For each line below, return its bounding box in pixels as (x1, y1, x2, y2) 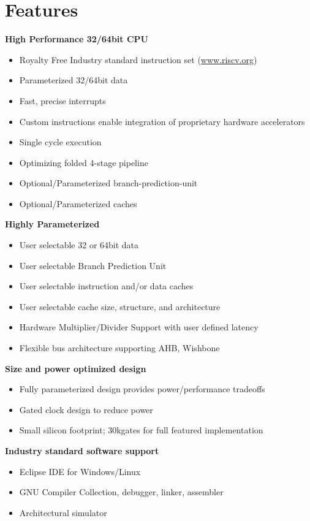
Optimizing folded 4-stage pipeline (19, 156, 148, 169)
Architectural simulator (19, 506, 107, 519)
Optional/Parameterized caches (19, 197, 137, 210)
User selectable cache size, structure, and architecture (19, 300, 221, 313)
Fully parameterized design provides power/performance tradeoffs (19, 382, 265, 395)
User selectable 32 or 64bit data (19, 238, 139, 251)
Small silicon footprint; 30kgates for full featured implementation (19, 424, 263, 436)
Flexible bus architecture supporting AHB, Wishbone (19, 341, 220, 354)
